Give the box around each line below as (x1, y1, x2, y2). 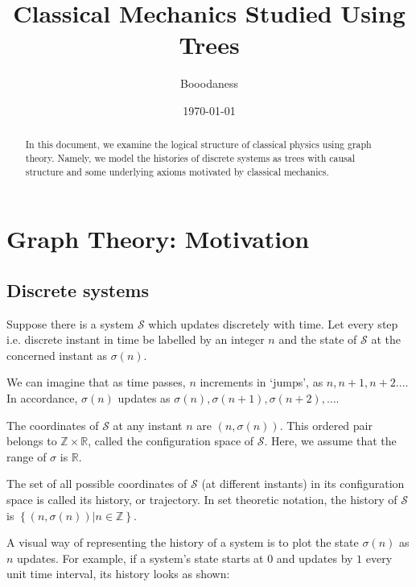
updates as (117, 390, 171, 407)
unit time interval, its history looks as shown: (6, 565, 230, 582)
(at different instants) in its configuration (201, 475, 405, 492)
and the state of (278, 331, 357, 348)
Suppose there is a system (6, 315, 134, 332)
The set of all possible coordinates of (6, 475, 187, 492)
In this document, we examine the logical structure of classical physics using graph (25, 138, 372, 151)
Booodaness (180, 75, 238, 92)
